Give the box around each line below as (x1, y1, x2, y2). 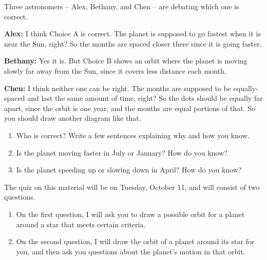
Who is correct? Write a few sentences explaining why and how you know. (16, 129, 250, 140)
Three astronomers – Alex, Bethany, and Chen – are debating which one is (4, 1, 239, 11)
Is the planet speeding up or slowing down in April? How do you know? (16, 164, 242, 175)
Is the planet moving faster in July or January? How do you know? (16, 147, 227, 158)
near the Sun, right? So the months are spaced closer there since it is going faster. (4, 38, 262, 49)
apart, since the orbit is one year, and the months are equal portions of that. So (4, 102, 255, 113)
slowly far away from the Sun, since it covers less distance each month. (4, 65, 226, 76)
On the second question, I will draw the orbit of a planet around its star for (16, 236, 255, 247)
